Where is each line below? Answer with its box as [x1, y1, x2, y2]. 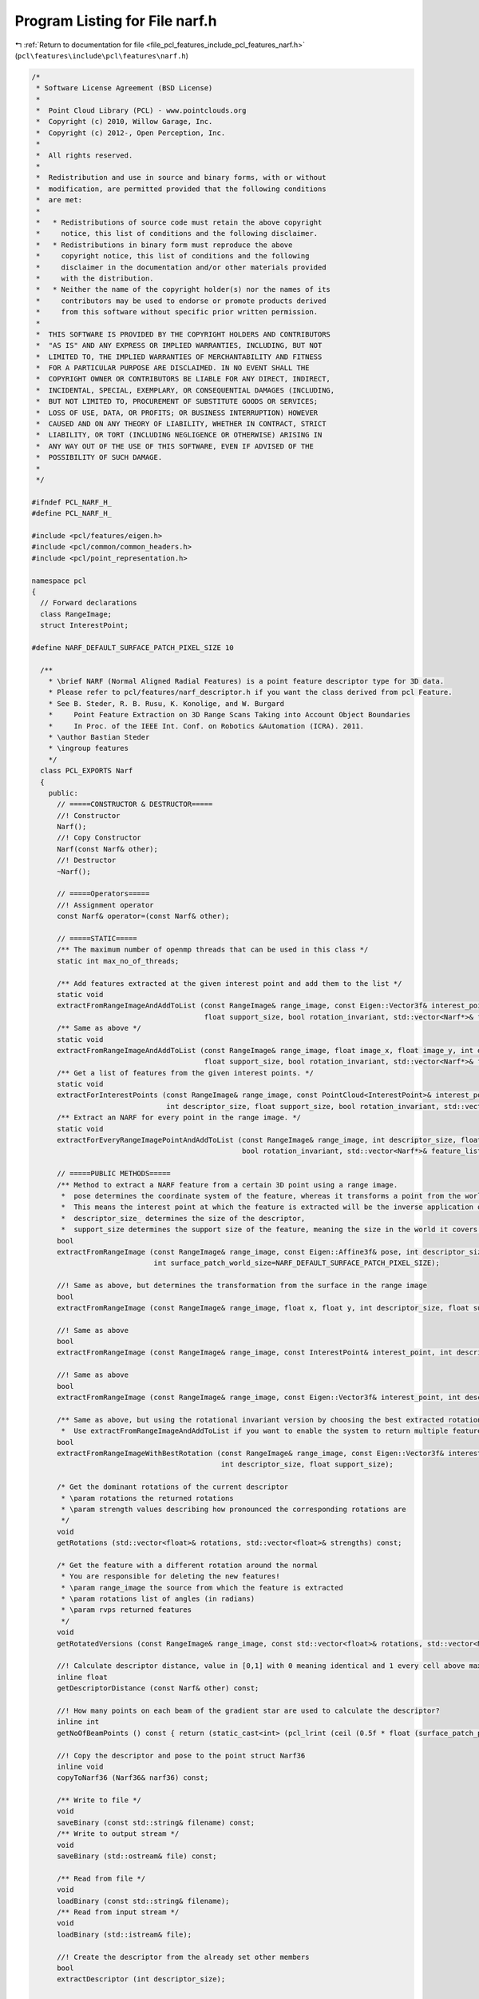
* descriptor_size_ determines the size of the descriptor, [61, 1214, 306, 1223]
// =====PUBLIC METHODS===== [57, 1169, 171, 1179]
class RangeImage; [40, 609, 112, 619]
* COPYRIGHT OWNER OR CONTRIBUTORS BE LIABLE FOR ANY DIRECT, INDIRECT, [36, 374, 331, 384]
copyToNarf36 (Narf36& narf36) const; [57, 1774, 209, 1782]
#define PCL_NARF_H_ [31, 509, 112, 518]
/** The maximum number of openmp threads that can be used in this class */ [57, 945, 369, 955]
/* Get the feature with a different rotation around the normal [57, 1560, 319, 1570]
